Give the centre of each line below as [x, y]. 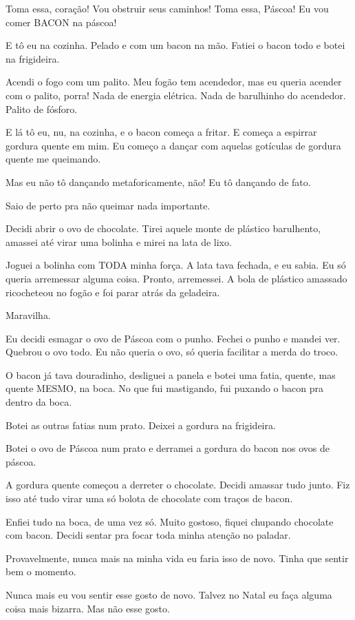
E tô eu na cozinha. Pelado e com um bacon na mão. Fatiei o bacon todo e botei [175, 45]
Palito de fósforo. [42, 108]
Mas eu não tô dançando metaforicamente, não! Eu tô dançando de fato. [158, 182]
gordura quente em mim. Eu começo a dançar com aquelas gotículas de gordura [173, 145]
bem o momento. [41, 571]
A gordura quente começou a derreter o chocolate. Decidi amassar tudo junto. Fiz [178, 485]
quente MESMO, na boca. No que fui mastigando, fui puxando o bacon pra [164, 388]
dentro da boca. [39, 402]
